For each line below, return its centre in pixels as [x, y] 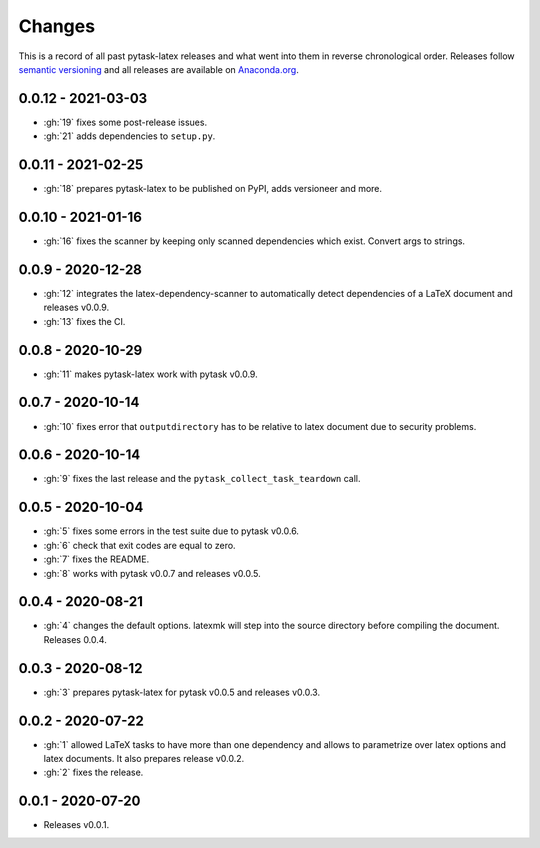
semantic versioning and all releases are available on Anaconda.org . [158, 69]
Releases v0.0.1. [76, 825]
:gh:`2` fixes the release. [93, 772]
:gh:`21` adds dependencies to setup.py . [129, 136]
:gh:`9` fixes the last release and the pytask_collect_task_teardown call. [202, 479]
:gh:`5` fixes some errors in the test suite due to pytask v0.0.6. [171, 531]
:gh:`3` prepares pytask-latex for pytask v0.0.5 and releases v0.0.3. [181, 692]
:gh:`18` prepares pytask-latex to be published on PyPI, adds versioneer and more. [213, 189]
